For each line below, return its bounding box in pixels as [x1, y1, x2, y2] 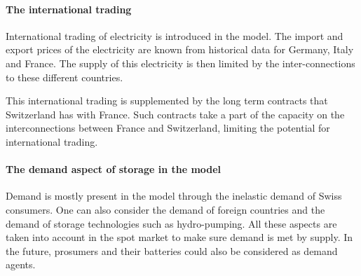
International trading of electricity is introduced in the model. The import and [6, 28, 343, 43]
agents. [6, 257, 36, 272]
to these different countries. [6, 69, 123, 84]
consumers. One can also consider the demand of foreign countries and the [6, 202, 325, 216]
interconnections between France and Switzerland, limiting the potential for [6, 120, 330, 135]
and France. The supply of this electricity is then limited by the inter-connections [6, 55, 355, 70]
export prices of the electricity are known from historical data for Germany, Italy [6, 42, 354, 57]
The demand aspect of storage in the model [6, 162, 222, 177]
